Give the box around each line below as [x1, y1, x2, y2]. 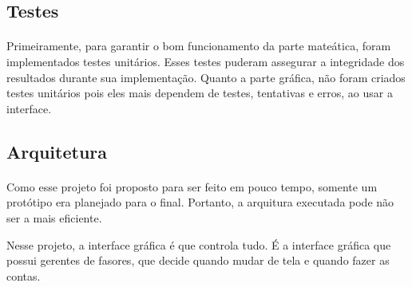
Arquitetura [6, 139, 108, 163]
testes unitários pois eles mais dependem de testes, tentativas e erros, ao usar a [6, 85, 393, 101]
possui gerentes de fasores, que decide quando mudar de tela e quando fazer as [6, 252, 390, 269]
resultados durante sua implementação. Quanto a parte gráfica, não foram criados [6, 69, 406, 85]
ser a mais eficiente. [6, 209, 102, 226]
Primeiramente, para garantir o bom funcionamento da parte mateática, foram [6, 37, 391, 54]
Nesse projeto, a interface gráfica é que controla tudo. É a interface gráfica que [6, 236, 391, 253]
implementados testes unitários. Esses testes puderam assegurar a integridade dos [6, 53, 405, 69]
